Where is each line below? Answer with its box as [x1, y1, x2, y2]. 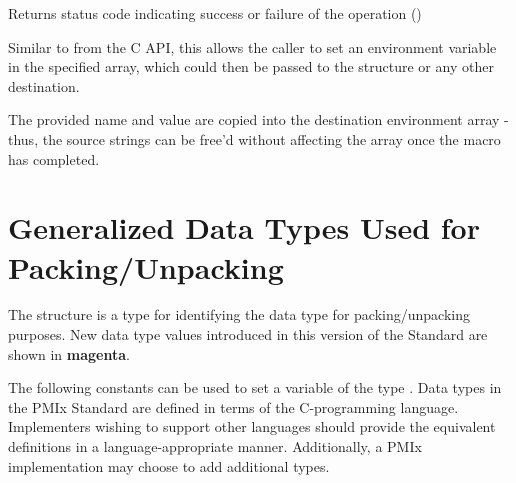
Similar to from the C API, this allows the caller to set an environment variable [8, 36, 497, 57]
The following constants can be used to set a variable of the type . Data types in [8, 377, 502, 398]
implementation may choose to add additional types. [8, 455, 330, 476]
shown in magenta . [8, 343, 130, 364]
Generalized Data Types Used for [8, 207, 480, 248]
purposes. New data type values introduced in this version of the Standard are [8, 324, 488, 345]
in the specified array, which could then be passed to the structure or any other [8, 56, 494, 77]
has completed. [8, 148, 100, 169]
